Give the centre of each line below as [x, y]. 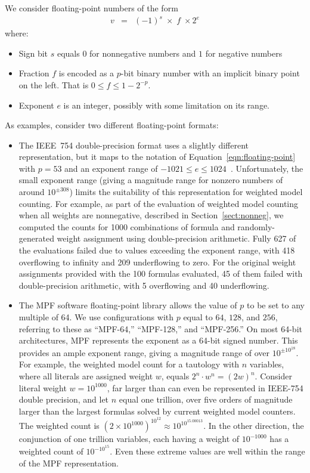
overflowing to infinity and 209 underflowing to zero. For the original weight [157, 262]
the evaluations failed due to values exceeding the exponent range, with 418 [157, 250]
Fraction [34, 73]
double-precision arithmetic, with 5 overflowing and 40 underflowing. [144, 285]
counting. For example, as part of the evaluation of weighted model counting [158, 203]
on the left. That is [54, 84]
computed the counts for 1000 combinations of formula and [127, 226]
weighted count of [51, 451]
